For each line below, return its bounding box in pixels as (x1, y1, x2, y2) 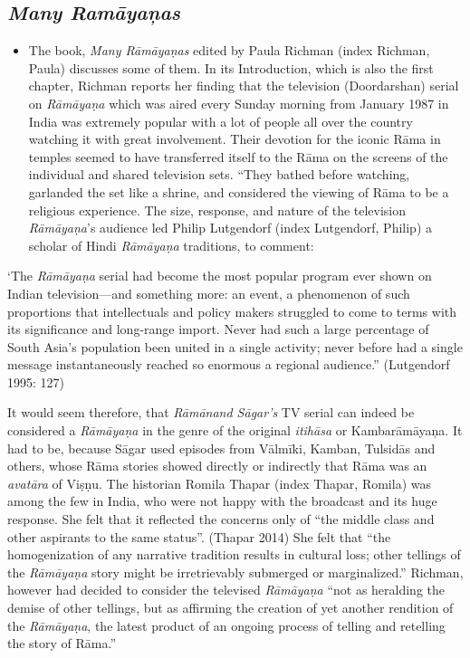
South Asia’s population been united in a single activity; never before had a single (7, 337, 463, 356)
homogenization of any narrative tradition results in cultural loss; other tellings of (7, 545, 461, 564)
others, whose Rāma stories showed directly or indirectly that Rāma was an (7, 456, 427, 475)
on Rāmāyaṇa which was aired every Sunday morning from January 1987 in (28, 93, 449, 112)
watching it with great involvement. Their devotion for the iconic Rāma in (28, 129, 441, 148)
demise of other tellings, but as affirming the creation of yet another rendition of (7, 598, 454, 617)
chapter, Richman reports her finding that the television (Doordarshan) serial (28, 76, 459, 95)
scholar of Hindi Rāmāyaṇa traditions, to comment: (28, 235, 314, 254)
